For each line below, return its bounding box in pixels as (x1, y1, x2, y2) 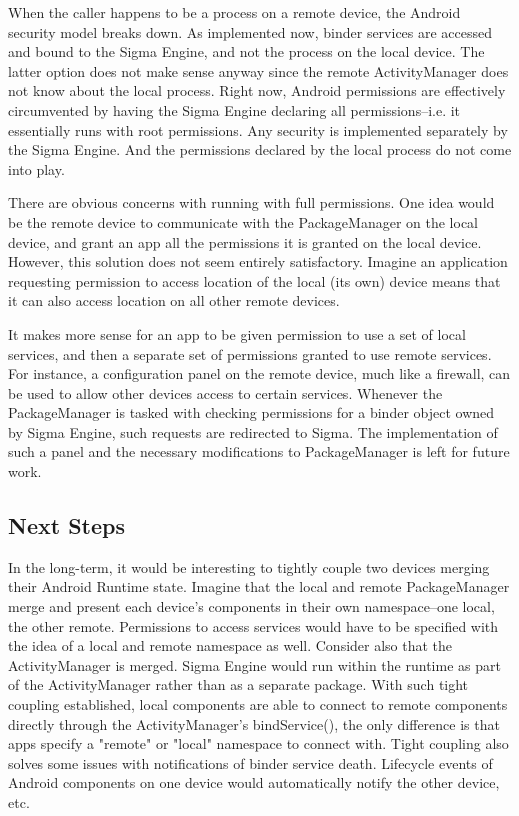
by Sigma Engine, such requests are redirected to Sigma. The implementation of (8, 421, 498, 442)
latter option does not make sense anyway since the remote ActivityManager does (8, 60, 509, 81)
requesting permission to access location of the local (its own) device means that (8, 270, 501, 291)
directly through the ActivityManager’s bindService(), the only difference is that (8, 713, 500, 734)
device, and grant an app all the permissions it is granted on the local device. (8, 231, 482, 252)
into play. (8, 158, 65, 179)
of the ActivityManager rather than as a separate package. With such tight (8, 674, 469, 695)
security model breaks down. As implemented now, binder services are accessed (8, 21, 493, 42)
